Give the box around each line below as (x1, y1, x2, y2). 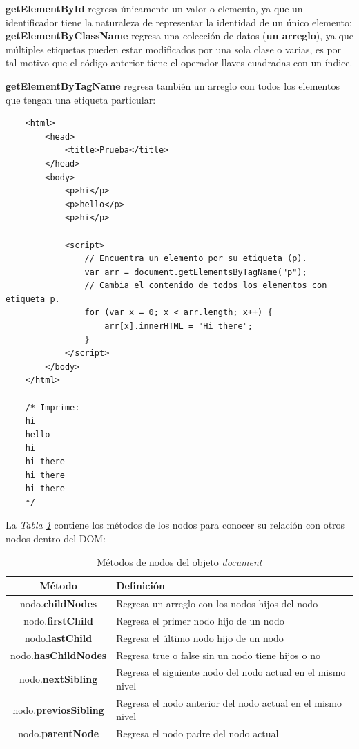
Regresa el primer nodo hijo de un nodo (116, 613, 284, 627)
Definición (116, 578, 165, 593)
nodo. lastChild (25, 630, 93, 645)
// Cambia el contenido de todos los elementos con (84, 281, 327, 291)
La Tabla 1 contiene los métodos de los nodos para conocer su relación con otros (6, 518, 345, 532)
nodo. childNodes (20, 596, 97, 610)
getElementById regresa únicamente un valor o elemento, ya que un (6, 1, 303, 15)
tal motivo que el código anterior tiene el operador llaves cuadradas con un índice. (6, 55, 353, 70)
